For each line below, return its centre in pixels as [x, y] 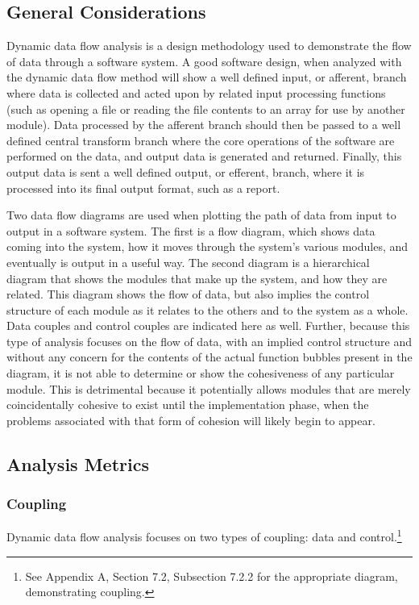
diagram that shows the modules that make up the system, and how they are [197, 278]
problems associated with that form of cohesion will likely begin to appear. [191, 420]
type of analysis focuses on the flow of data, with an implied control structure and [209, 341]
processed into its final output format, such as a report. [143, 188]
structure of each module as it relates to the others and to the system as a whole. [207, 309]
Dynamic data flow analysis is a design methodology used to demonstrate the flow [209, 46]
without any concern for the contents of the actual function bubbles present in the [209, 357]
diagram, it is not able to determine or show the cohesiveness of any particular [201, 373]
